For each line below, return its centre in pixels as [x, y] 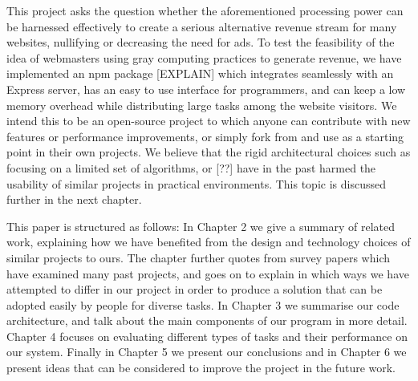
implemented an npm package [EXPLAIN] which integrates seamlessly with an [200, 73]
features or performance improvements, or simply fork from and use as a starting [205, 136]
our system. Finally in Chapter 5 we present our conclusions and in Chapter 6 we [207, 352]
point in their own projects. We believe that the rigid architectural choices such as [209, 152]
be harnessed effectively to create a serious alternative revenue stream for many [202, 26]
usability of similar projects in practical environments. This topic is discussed [196, 183]
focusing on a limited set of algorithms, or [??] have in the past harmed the [191, 167]
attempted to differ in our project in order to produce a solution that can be [195, 289]
